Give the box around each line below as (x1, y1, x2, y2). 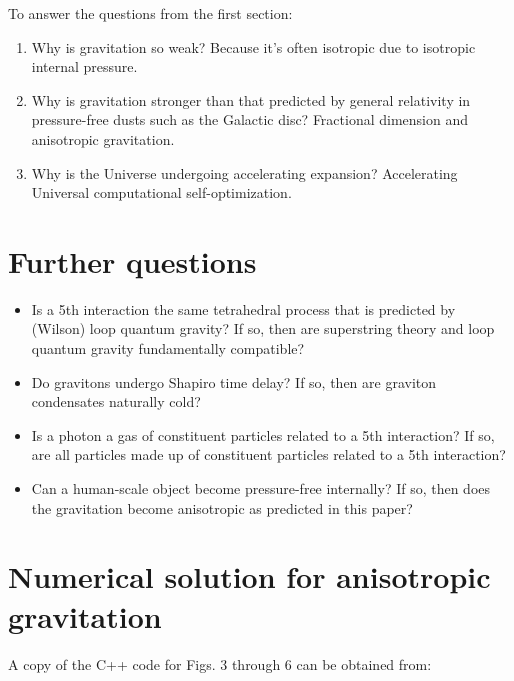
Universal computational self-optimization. (31, 182, 292, 203)
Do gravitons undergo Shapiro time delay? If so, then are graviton (31, 371, 437, 392)
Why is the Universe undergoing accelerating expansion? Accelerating (31, 162, 458, 183)
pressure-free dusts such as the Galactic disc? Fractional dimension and (31, 109, 469, 130)
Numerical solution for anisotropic (8, 556, 491, 597)
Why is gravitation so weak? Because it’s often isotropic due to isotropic (31, 36, 476, 57)
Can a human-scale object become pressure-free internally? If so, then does (31, 478, 491, 499)
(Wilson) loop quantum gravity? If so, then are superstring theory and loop (31, 318, 495, 339)
